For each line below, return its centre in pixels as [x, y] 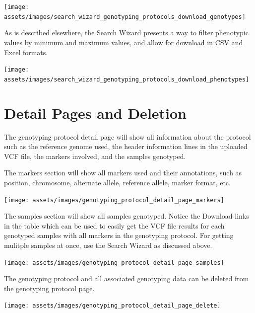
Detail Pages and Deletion [96, 113]
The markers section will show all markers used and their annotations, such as [123, 173]
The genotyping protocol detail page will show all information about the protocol [127, 136]
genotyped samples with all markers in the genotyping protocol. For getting [119, 235]
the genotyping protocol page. [49, 288]
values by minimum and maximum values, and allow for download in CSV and [124, 42]
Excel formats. [26, 52]
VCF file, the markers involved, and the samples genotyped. [95, 156]
